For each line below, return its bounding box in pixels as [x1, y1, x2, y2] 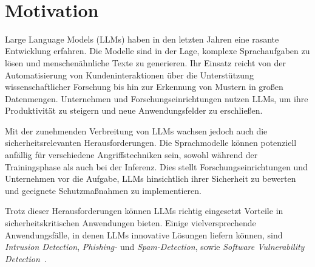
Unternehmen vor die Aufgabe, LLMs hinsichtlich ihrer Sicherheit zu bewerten [5, 172, 296, 185]
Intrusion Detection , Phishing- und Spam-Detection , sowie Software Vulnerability [5, 240, 305, 253]
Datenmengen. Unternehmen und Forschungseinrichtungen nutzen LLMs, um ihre [5, 92, 308, 105]
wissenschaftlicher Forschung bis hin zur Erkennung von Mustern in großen [5, 80, 283, 93]
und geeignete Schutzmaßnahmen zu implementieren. [5, 184, 202, 196]
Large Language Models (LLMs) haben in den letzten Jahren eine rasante [5, 32, 279, 45]
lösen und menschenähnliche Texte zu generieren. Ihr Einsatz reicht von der [5, 56, 286, 69]
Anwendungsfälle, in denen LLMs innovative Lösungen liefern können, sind [5, 228, 283, 241]
